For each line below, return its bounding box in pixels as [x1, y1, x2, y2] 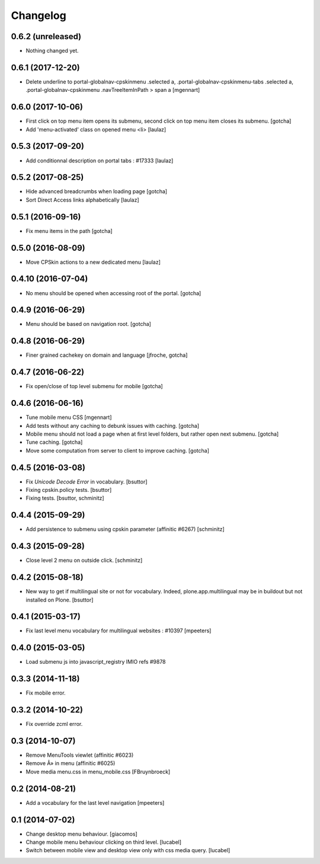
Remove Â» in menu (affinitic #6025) [25, 760, 116, 767]
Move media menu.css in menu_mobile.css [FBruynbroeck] [25, 768, 171, 775]
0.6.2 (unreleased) [11, 31, 82, 41]
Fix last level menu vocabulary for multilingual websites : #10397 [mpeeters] [25, 627, 212, 634]
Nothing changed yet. [25, 47, 79, 55]
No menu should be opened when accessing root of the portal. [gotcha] [25, 289, 201, 296]
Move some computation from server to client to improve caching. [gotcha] [25, 447, 210, 454]
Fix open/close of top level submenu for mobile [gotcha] [25, 383, 163, 390]
